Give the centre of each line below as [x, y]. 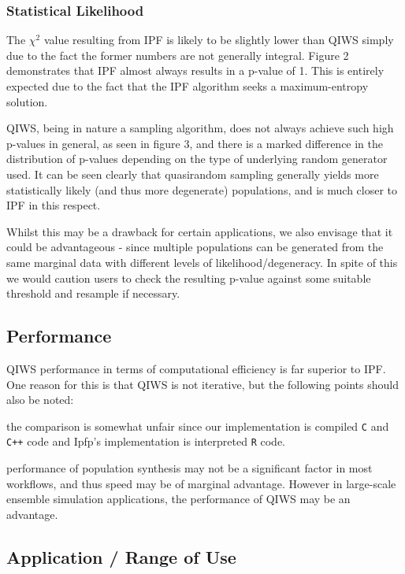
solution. [27, 101]
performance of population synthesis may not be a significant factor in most [189, 468]
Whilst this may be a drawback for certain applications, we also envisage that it [200, 231]
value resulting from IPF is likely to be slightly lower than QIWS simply [219, 40]
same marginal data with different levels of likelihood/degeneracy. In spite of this [202, 262]
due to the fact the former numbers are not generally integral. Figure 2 [178, 55]
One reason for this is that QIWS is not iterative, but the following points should [203, 384]
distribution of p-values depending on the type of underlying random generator [197, 159]
